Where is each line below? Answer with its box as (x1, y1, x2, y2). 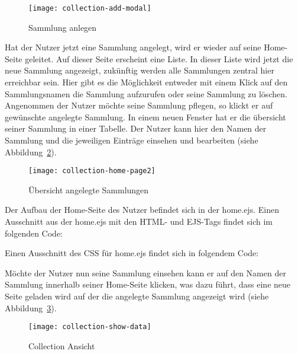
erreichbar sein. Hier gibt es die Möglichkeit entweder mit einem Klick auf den (5, 76, 288, 88)
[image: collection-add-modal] (28, 4, 151, 12)
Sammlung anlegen (28, 21, 97, 33)
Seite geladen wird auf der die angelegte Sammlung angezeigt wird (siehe (5, 290, 269, 302)
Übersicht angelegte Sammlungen (28, 183, 149, 196)
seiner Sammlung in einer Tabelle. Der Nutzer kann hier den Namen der (5, 122, 267, 135)
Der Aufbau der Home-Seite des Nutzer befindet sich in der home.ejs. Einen (5, 203, 279, 216)
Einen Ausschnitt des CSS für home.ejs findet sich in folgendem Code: (5, 247, 259, 259)
